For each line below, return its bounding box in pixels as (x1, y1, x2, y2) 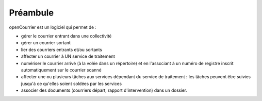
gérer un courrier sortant (21, 40, 71, 46)
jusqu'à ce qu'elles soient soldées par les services (21, 81, 122, 86)
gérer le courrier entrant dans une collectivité (21, 33, 112, 39)
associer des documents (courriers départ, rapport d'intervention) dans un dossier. (21, 87, 187, 93)
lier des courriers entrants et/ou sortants (21, 47, 102, 52)
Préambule (9, 7, 54, 18)
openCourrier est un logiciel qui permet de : (9, 24, 97, 30)
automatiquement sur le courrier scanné (21, 67, 102, 73)
